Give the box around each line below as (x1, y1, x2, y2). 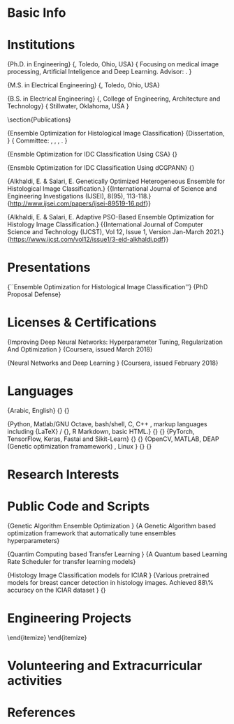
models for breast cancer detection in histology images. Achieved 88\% (7, 579, 214, 587)
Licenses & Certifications (7, 314, 157, 331)
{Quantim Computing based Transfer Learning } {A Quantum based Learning (7, 550, 228, 558)
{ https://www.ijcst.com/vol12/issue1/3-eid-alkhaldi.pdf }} (7, 236, 169, 244)
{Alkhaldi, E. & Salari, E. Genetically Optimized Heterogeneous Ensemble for (7, 177, 226, 186)
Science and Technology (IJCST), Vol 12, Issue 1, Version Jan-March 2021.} (7, 228, 225, 236)
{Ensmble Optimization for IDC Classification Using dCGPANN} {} (7, 164, 195, 172)
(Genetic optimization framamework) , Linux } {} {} (7, 442, 152, 450)
